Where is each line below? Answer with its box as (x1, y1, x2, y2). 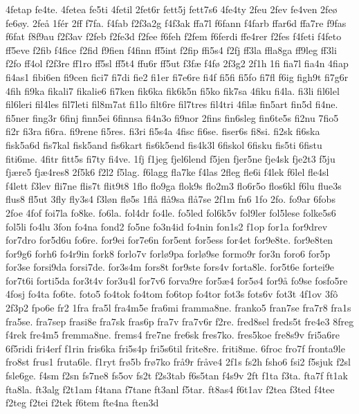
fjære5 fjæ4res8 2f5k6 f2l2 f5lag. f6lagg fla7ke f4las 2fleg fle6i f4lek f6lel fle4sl (6, 165, 329, 179)
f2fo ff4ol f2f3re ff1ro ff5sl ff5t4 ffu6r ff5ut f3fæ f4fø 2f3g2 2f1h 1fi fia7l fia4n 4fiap (6, 56, 349, 71)
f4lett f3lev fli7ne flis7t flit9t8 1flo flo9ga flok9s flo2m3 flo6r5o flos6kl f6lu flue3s (6, 178, 342, 192)
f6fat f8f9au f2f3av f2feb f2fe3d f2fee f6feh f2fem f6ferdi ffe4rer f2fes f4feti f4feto (6, 29, 342, 44)
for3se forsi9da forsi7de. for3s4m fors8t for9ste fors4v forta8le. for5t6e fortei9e (6, 260, 335, 274)
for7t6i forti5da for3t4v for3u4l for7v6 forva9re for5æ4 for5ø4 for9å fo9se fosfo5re (6, 273, 348, 287)
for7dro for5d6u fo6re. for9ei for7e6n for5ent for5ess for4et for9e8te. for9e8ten (6, 233, 333, 247)
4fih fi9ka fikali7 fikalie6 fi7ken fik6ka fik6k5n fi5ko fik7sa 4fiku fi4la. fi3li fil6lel (6, 83, 340, 98)
